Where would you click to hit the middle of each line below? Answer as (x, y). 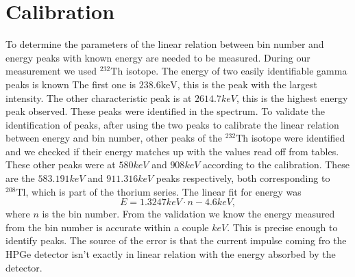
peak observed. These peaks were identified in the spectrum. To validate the (165, 111)
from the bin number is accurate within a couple (107, 227)
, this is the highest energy (292, 97)
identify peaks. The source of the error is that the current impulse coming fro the (176, 240)
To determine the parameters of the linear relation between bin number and (165, 44)
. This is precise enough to (282, 227)
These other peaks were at (61, 164)
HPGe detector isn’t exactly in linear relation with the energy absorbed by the (171, 254)
